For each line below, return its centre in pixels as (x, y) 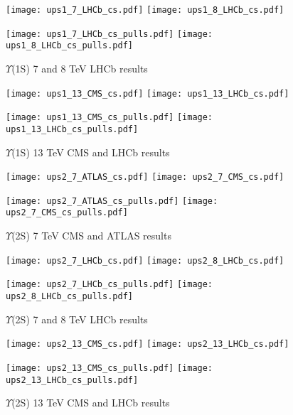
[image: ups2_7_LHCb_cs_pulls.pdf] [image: (110, 285)
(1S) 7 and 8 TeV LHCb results (80, 68)
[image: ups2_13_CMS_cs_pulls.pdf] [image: (110, 368)
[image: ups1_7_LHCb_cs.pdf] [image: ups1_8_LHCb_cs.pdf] (145, 10)
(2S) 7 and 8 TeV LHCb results (80, 319)
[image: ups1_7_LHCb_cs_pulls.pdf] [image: (110, 34)
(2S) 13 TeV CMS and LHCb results (91, 403)
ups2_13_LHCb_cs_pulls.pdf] (72, 380)
